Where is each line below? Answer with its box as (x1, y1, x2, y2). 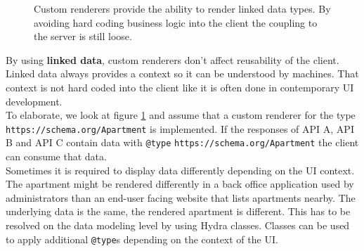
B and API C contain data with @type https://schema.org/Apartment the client (6, 135, 359, 150)
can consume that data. (6, 149, 107, 164)
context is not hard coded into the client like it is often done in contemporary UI (6, 79, 354, 94)
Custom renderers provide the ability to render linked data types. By (34, 1, 331, 15)
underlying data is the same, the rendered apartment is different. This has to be (6, 204, 351, 219)
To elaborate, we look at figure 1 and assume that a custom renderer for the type (6, 108, 356, 122)
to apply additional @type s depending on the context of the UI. (6, 231, 278, 246)
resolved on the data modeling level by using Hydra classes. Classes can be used (6, 218, 350, 233)
